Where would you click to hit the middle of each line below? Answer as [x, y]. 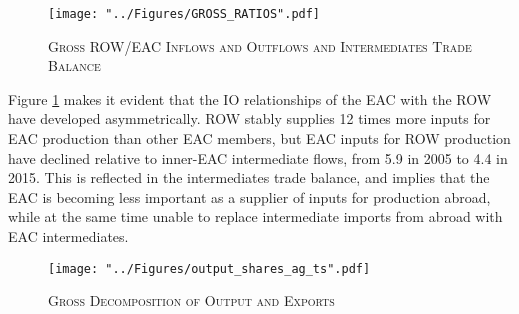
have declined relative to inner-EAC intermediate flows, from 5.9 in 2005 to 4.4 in [258, 157]
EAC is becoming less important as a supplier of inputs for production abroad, [249, 196]
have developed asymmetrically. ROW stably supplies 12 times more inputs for [249, 118]
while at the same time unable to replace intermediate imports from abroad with [255, 216]
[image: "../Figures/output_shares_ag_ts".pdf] [209, 268]
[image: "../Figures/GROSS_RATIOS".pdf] [184, 14]
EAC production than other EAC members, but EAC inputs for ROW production [259, 138]
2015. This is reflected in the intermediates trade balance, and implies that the [249, 177]
